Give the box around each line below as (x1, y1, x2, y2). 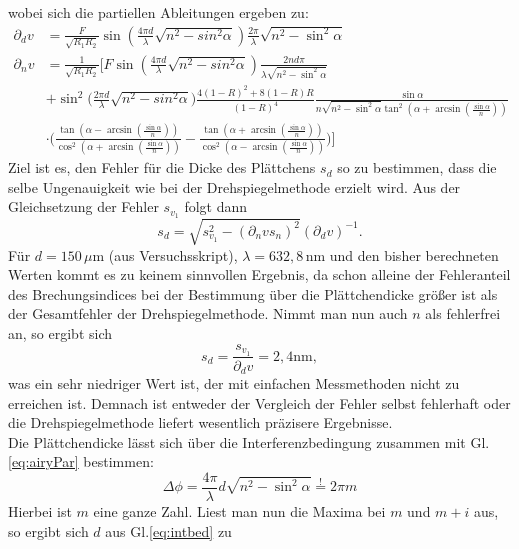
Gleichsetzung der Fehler (8, 196, 159, 217)
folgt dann (184, 196, 248, 217)
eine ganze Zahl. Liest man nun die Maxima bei (93, 501, 386, 522)
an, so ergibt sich (8, 323, 113, 344)
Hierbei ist (8, 501, 72, 522)
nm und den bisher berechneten (305, 244, 499, 265)
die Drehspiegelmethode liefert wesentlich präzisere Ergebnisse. (8, 412, 393, 433)
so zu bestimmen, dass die (337, 157, 497, 178)
